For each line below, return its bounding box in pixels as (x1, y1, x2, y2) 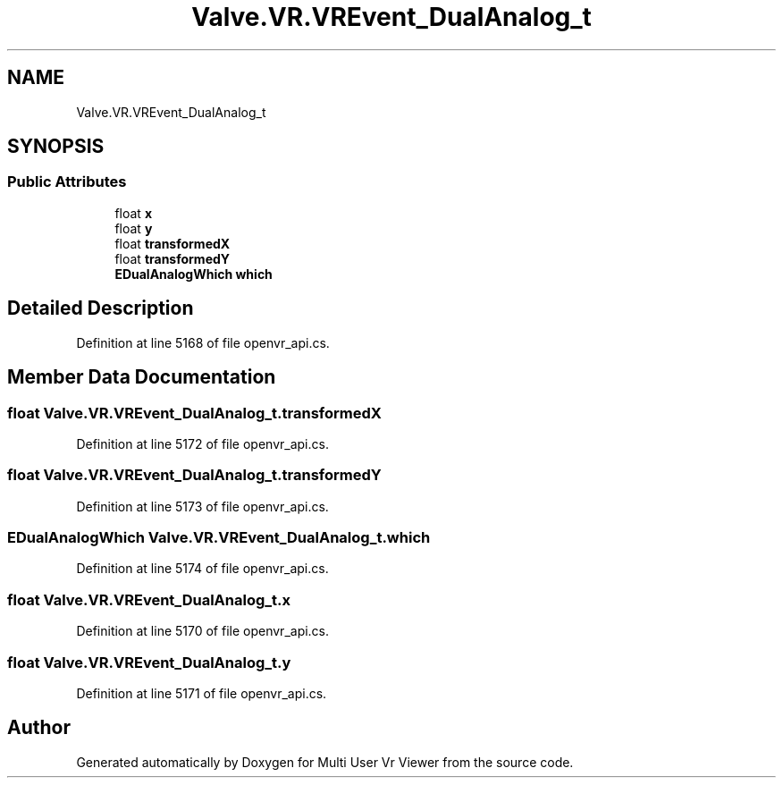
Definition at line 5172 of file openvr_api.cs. (76, 435, 329, 452)
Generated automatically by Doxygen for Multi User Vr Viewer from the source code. (76, 754, 574, 770)
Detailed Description (7, 297, 194, 320)
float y (114, 220, 153, 236)
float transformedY (114, 250, 231, 266)
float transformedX (114, 235, 231, 251)
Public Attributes (7, 173, 127, 191)
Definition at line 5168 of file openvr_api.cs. (76, 334, 330, 350)
